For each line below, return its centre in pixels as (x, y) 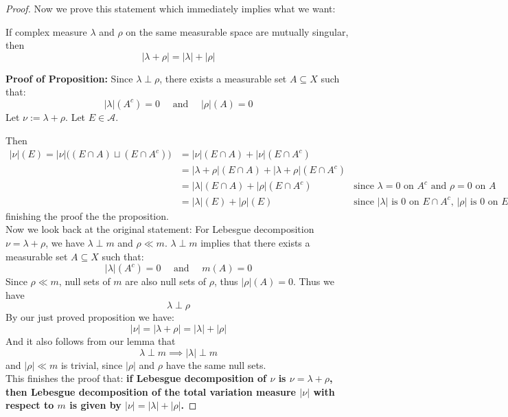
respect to (30, 405)
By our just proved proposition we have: (90, 317)
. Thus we (313, 281)
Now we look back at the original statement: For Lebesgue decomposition (160, 229)
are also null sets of (166, 281)
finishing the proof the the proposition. (87, 215)
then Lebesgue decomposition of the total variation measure (151, 391)
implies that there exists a (255, 242)
